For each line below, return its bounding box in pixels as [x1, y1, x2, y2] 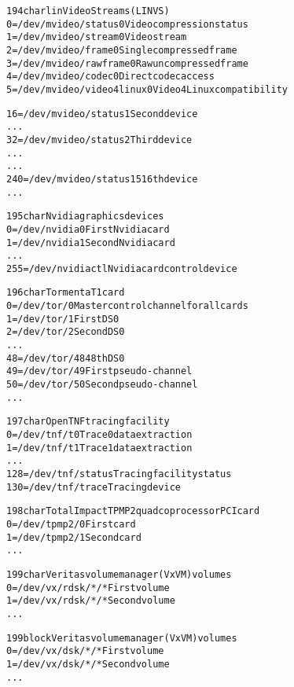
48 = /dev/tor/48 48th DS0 [6, 352, 125, 364]
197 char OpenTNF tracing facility [6, 416, 170, 428]
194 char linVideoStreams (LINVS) [6, 6, 170, 17]
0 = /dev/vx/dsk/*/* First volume [6, 645, 164, 657]
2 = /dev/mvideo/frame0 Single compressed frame [6, 44, 237, 56]
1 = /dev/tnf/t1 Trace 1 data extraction [6, 442, 193, 454]
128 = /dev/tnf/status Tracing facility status [6, 468, 232, 479]
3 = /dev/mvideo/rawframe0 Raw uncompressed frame [6, 57, 248, 69]
